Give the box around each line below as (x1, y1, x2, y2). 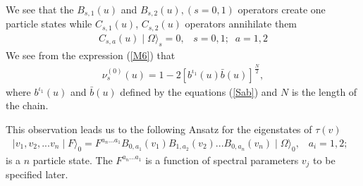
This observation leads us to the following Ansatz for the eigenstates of (6, 121, 312, 136)
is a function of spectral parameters (145, 152, 299, 167)
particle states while (6, 16, 92, 31)
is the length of (291, 84, 357, 99)
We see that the (6, 2, 74, 16)
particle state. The (32, 152, 113, 167)
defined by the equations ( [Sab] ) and (120, 84, 278, 99)
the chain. (6, 98, 49, 113)
